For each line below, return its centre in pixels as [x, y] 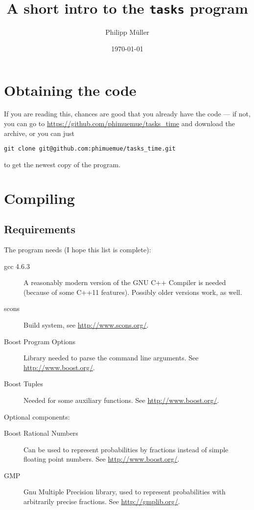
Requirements [40, 229]
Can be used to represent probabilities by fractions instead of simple [126, 449]
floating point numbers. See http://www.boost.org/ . [102, 459]
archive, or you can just [39, 133]
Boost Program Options [40, 341]
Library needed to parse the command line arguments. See [111, 358]
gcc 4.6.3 [17, 266]
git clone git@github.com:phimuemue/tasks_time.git [90, 149]
